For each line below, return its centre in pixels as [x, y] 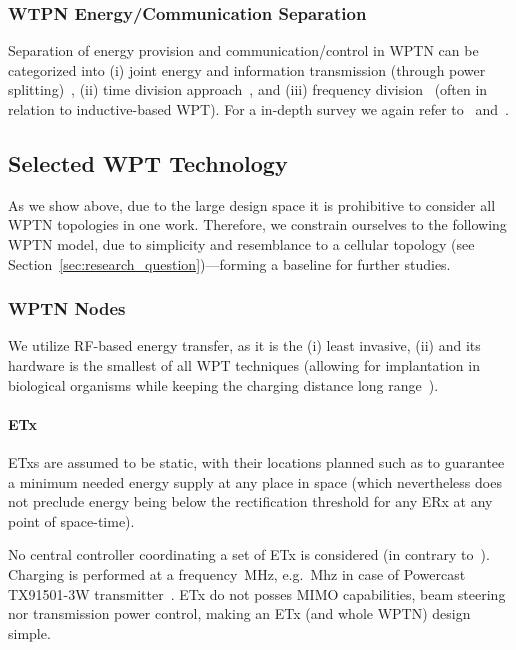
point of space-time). [71, 520]
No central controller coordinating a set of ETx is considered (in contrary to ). [249, 554]
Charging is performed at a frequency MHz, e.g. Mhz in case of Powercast [237, 573]
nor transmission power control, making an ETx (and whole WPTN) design [239, 613]
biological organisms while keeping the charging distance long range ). [223, 384]
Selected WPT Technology [148, 162]
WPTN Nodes [67, 308]
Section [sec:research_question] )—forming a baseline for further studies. [229, 263]
